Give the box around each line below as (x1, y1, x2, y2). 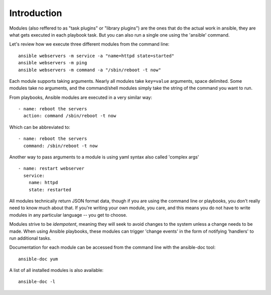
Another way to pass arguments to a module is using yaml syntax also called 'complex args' (9, 154, 199, 160)
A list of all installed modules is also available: (9, 267, 104, 273)
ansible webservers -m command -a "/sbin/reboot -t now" (18, 67, 162, 73)
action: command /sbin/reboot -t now (23, 113, 116, 119)
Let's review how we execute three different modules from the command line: (9, 41, 170, 47)
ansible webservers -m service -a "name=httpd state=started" (18, 53, 175, 59)
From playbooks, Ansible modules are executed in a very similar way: (9, 94, 153, 100)
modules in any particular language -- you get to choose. (9, 212, 127, 218)
